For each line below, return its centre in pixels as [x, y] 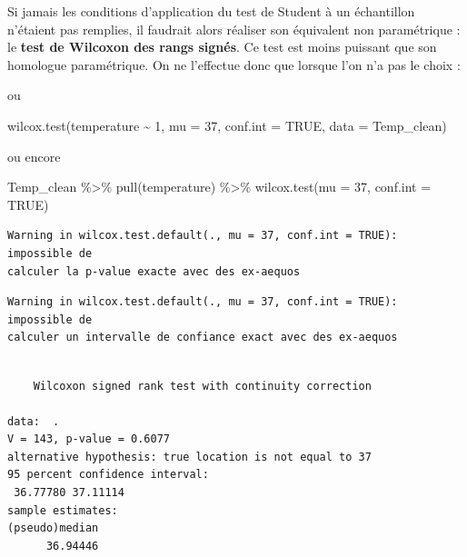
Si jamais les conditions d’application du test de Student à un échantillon [211, 11]
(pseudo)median [53, 528]
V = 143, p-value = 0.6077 [89, 439]
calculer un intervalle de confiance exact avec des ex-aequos [203, 338]
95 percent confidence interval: [108, 475]
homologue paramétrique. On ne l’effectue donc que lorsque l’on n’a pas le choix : [234, 64]
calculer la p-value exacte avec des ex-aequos [154, 271]
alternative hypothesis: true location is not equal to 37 [189, 457]
